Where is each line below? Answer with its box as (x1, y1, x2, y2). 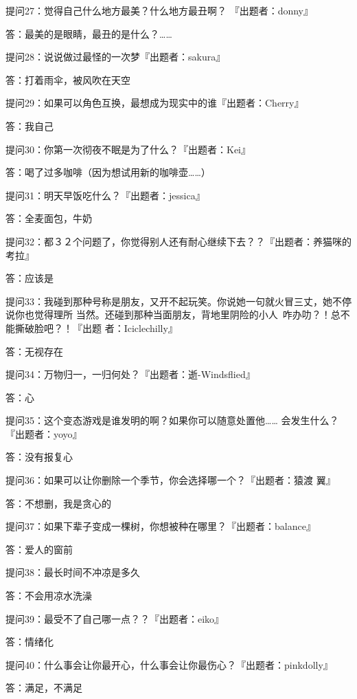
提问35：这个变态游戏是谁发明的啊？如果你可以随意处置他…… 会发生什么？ (5, 413, 339, 428)
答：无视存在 (5, 344, 63, 358)
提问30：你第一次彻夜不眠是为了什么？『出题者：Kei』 (5, 142, 251, 156)
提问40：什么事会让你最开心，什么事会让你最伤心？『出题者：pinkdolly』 (5, 657, 333, 672)
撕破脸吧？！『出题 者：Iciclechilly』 (14, 320, 178, 335)
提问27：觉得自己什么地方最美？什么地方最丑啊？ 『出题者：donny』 (5, 3, 314, 17)
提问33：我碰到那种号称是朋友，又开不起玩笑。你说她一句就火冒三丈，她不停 (5, 293, 352, 308)
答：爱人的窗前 (5, 542, 73, 556)
